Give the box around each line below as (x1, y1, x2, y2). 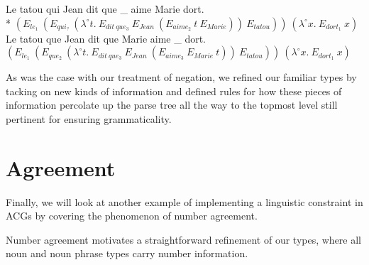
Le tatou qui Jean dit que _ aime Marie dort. (6, 1, 204, 16)
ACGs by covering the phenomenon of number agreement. (6, 208, 258, 223)
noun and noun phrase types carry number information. (6, 246, 248, 261)
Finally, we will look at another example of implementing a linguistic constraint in (6, 194, 363, 209)
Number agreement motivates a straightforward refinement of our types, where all (6, 232, 362, 247)
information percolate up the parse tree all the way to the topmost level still (6, 97, 338, 112)
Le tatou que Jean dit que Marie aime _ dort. (6, 31, 206, 45)
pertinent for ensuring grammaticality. (6, 111, 172, 126)
